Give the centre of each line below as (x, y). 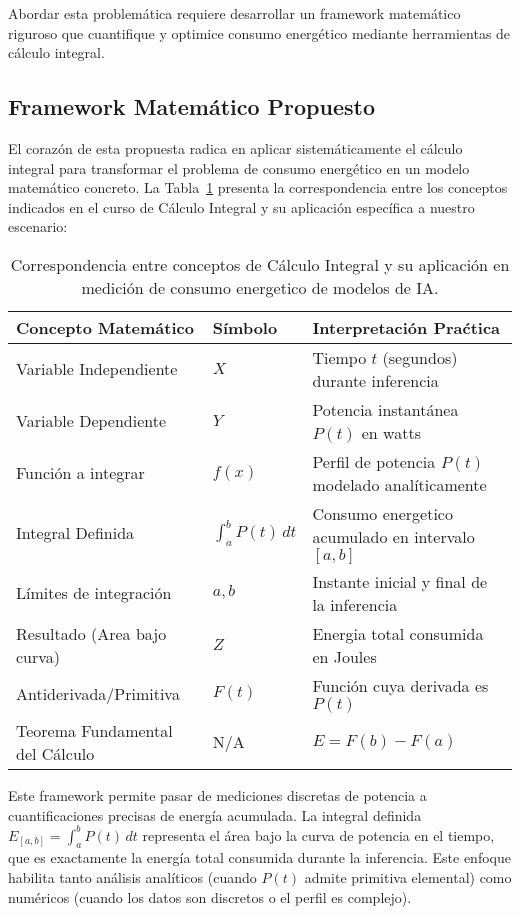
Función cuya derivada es (400, 685)
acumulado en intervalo (393, 536)
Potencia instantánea (385, 409)
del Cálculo (55, 753)
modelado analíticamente (399, 484)
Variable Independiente (97, 369)
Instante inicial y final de (400, 581)
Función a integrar (80, 473)
